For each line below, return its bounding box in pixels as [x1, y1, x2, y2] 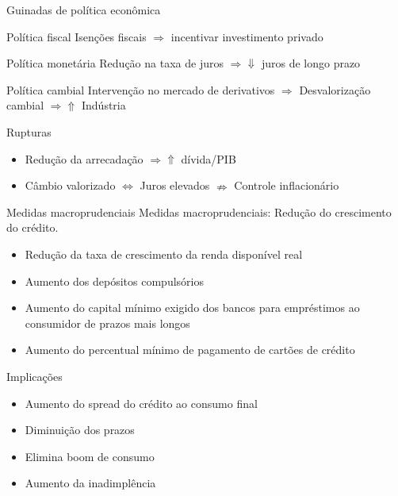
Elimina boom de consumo [25, 448, 155, 464]
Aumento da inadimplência [25, 475, 156, 491]
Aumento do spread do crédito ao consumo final [25, 394, 258, 411]
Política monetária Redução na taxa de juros [6, 55, 224, 71]
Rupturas [6, 123, 52, 140]
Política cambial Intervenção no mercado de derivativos [6, 81, 275, 98]
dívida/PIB [181, 150, 236, 167]
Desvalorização [299, 81, 371, 98]
